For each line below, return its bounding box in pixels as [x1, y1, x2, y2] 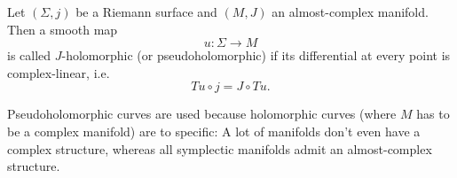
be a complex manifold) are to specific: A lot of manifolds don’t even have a [7, 121, 421, 140]
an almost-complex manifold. [272, 3, 429, 20]
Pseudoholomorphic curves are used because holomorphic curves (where [7, 104, 397, 123]
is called [7, 46, 51, 65]
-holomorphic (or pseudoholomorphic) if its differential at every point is [61, 46, 451, 65]
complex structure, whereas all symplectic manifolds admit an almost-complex [7, 139, 432, 158]
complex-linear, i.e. [7, 63, 110, 81]
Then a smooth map [7, 19, 118, 38]
